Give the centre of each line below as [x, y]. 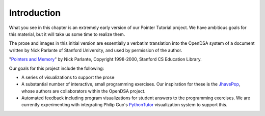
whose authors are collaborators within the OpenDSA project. [83, 91]
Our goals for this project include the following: [56, 68]
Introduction [35, 13]
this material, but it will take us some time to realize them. [67, 34]
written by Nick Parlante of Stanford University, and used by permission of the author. [96, 50]
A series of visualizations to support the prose [68, 77]
